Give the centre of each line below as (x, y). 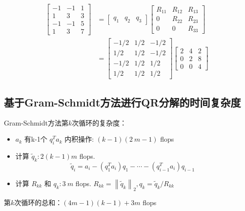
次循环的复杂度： (99, 122)
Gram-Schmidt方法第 (36, 122)
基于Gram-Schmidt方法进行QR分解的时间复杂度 (122, 102)
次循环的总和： (38, 202)
